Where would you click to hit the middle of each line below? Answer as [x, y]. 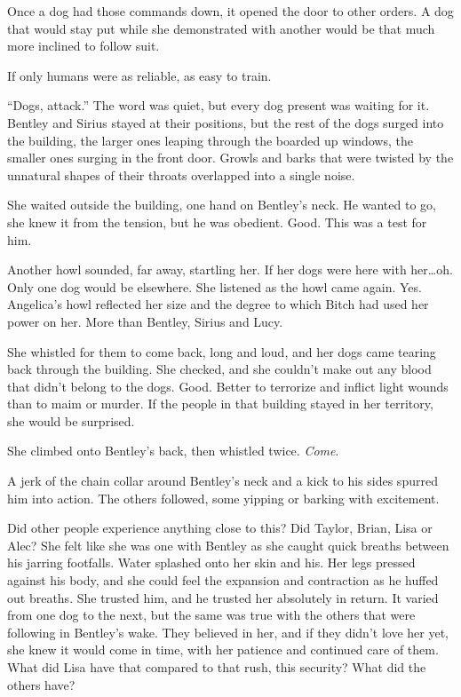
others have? [41, 684]
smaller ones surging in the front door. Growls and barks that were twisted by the [230, 158]
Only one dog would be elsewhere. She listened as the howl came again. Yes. [215, 286]
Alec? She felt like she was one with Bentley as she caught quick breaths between [228, 545]
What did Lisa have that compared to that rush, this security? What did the [217, 667]
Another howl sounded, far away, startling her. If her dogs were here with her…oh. [230, 269]
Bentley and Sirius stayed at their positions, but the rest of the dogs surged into [226, 122]
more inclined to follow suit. [83, 46]
